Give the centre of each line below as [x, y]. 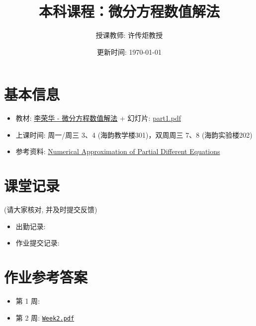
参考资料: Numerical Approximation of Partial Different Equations [118, 151]
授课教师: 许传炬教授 [129, 35]
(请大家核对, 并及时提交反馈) [51, 209]
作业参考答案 [46, 277]
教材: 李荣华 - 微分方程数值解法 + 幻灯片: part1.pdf [98, 118]
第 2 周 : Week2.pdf [45, 317]
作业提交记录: [38, 243]
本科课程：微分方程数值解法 [129, 11]
